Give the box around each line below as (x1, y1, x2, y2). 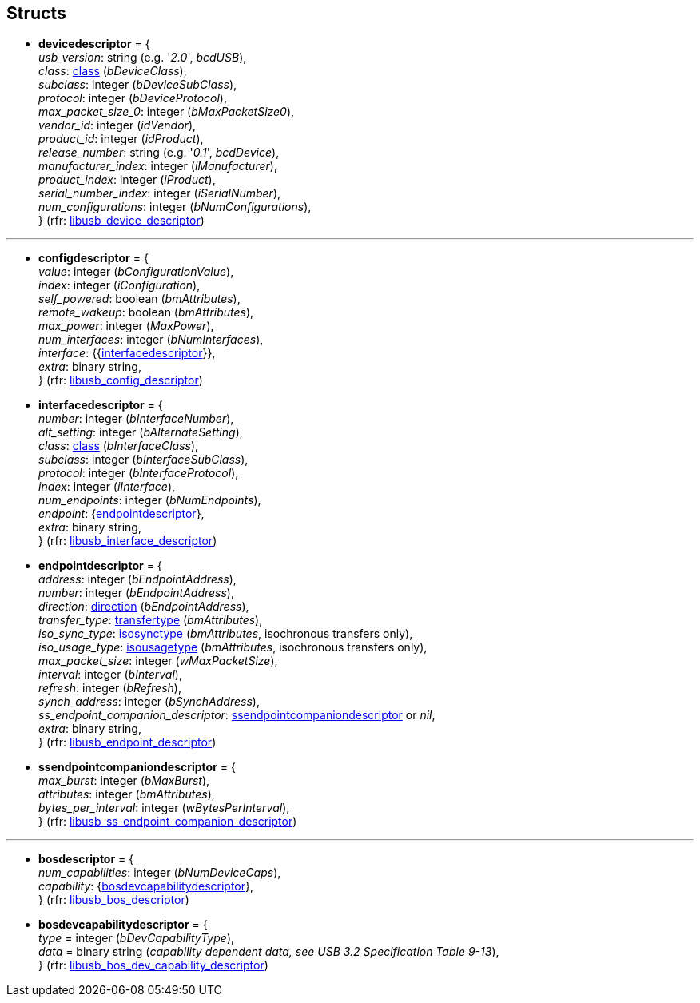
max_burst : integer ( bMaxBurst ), (38, 774, 210, 788)
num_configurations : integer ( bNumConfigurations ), (38, 200, 312, 214)
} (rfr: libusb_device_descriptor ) (38, 213, 205, 228)
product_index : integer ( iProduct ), (38, 173, 216, 187)
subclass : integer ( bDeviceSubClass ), (38, 78, 237, 92)
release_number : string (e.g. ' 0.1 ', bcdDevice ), (38, 145, 280, 160)
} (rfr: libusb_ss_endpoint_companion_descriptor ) (38, 814, 297, 829)
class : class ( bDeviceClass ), (38, 64, 187, 78)
